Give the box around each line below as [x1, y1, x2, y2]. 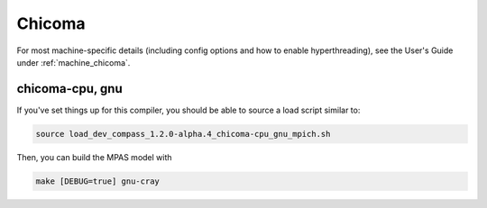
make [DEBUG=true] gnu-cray [35, 176, 160, 186]
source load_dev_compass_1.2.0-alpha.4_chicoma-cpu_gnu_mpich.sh [35, 129, 331, 139]
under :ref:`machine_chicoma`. [16, 57, 131, 68]
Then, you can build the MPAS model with [16, 151, 172, 162]
